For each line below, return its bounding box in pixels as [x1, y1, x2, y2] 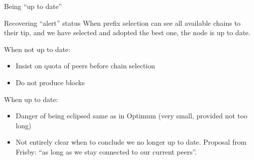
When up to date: [4, 94, 58, 104]
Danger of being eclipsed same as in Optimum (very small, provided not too [15, 110, 248, 121]
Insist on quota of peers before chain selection [15, 60, 155, 71]
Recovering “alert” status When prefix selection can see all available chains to [4, 17, 241, 28]
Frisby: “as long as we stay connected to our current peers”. [15, 146, 197, 157]
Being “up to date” [4, 1, 62, 11]
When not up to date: [4, 44, 71, 54]
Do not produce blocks [15, 77, 85, 87]
